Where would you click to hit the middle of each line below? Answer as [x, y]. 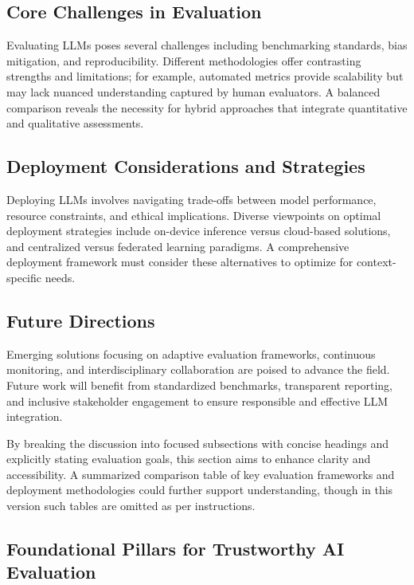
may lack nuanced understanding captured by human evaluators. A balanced [193, 91]
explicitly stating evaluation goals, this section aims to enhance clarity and [189, 459]
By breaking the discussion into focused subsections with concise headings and [198, 443]
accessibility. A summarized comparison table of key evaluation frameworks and [201, 474]
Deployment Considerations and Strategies [186, 166]
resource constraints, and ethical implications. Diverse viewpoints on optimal [194, 215]
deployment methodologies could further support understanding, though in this [200, 490]
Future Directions [81, 320]
